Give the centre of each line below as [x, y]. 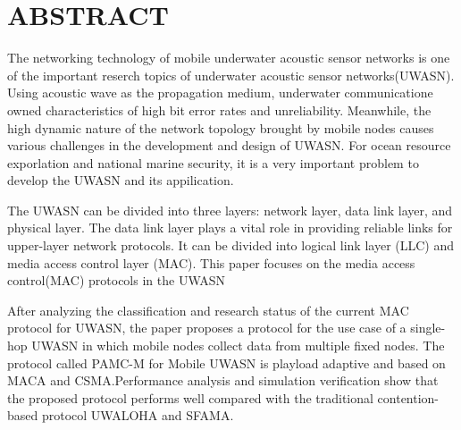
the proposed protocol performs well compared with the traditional [190, 397]
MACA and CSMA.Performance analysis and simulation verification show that [223, 380]
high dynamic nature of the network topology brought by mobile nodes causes [221, 127]
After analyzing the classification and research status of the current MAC [208, 310]
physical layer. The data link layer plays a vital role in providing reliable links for [230, 228]
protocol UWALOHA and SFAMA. [138, 415]
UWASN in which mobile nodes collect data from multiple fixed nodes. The [238, 346]
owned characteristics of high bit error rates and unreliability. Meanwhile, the [219, 110]
